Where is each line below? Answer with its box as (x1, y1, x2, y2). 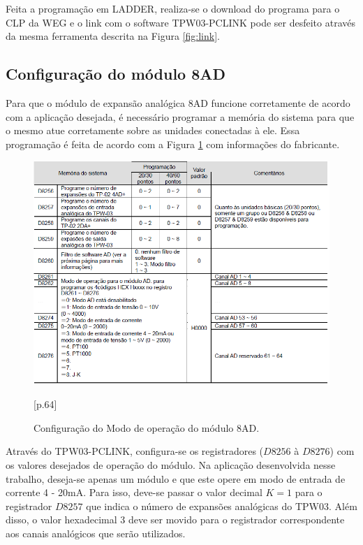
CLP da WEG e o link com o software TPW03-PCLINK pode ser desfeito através (6, 15, 355, 29)
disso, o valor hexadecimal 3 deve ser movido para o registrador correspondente (6, 512, 345, 527)
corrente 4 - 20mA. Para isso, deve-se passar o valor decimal (6, 485, 262, 500)
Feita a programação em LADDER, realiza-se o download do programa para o (6, 1, 340, 15)
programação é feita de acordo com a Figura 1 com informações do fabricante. (6, 136, 340, 151)
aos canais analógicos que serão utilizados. (6, 525, 186, 540)
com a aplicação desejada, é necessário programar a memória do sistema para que (6, 109, 355, 124)
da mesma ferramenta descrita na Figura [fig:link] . (6, 29, 220, 43)
